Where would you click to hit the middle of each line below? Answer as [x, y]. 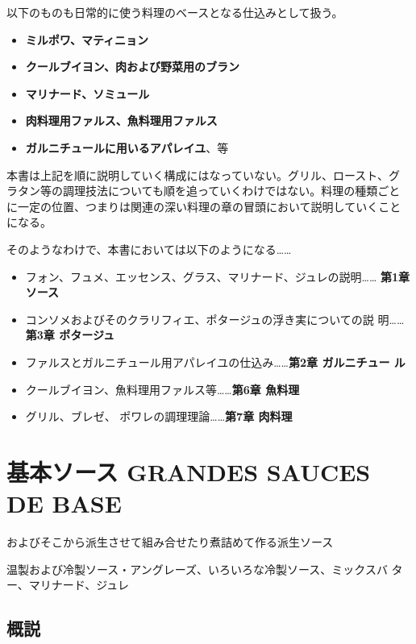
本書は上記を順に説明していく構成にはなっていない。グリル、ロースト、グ [203, 175]
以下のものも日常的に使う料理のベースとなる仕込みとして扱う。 [175, 12]
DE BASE [64, 503]
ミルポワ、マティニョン [87, 39]
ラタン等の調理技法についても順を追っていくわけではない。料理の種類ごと [204, 191]
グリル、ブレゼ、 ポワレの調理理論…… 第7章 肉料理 [159, 416]
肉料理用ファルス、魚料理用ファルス [121, 120]
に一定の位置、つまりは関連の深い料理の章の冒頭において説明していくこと [204, 206]
